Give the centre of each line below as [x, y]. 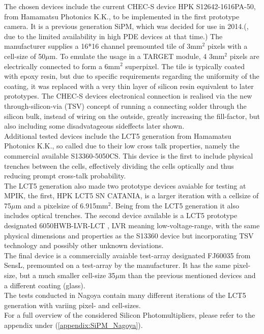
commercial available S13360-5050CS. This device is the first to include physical [129, 155]
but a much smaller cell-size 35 [67, 275]
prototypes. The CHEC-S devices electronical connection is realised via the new [128, 96]
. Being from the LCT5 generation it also [175, 205]
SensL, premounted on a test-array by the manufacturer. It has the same [118, 265]
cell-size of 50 [25, 56]
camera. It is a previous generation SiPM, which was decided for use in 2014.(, [126, 26]
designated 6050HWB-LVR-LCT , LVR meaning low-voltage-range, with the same [132, 225]
